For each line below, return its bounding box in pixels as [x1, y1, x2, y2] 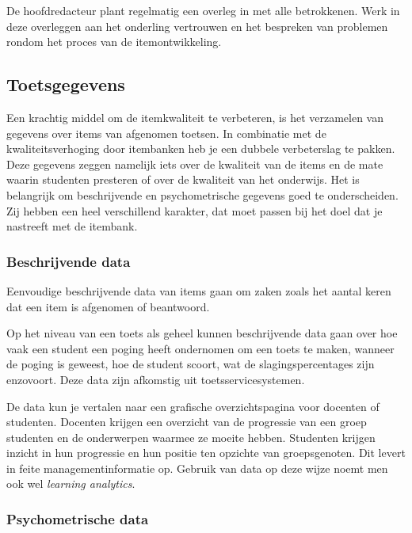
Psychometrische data [6, 509, 149, 528]
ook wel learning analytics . [6, 475, 135, 492]
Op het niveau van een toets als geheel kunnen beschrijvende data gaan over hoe [6, 325, 398, 341]
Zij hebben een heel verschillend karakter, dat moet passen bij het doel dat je [6, 202, 383, 219]
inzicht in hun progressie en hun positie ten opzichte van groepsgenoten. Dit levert [6, 444, 406, 461]
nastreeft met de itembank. [6, 218, 138, 234]
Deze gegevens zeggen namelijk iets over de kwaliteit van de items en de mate [6, 155, 383, 172]
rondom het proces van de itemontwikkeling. [6, 33, 222, 50]
